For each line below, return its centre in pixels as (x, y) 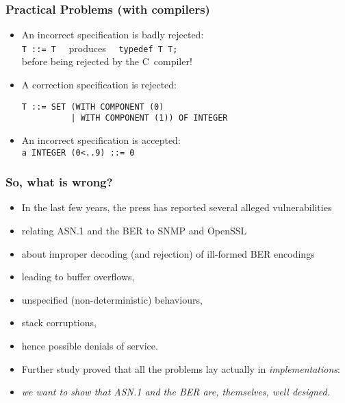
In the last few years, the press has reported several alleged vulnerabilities (177, 207)
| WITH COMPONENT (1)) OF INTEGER (149, 118)
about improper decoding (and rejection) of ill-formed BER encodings (168, 253)
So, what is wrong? (59, 182)
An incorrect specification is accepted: (101, 139)
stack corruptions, (59, 322)
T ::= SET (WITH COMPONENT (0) (93, 107)
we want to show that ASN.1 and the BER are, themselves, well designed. (176, 392)
